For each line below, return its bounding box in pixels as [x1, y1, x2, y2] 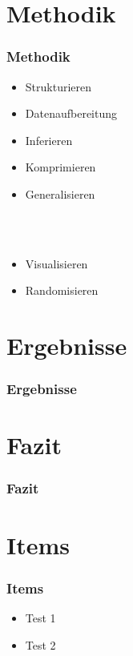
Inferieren [25, 131, 73, 148]
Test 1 [25, 609, 56, 626]
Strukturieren [25, 78, 92, 95]
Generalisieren [25, 185, 95, 202]
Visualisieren [25, 255, 88, 272]
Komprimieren [25, 159, 96, 175]
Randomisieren [25, 282, 99, 299]
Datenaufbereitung [25, 105, 118, 122]
